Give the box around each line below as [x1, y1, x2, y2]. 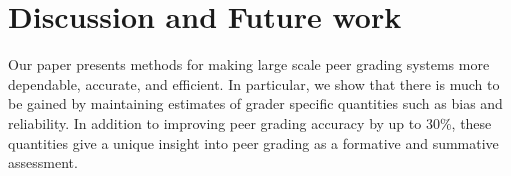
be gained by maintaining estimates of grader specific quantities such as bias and [8, 93, 503, 114]
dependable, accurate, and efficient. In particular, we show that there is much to [8, 73, 500, 94]
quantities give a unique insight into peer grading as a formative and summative [8, 132, 499, 153]
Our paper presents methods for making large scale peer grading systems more [8, 54, 490, 75]
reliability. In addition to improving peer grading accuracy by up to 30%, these [8, 112, 492, 133]
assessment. [8, 152, 78, 173]
